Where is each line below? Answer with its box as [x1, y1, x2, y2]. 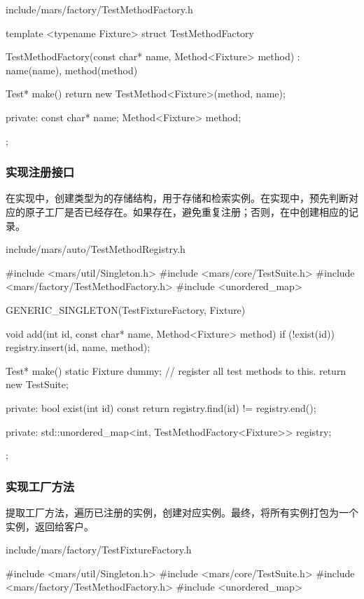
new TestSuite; [6, 377, 69, 392]
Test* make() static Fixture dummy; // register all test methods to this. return [6, 363, 346, 378]
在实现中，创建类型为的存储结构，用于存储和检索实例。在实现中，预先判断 [6, 191, 349, 205]
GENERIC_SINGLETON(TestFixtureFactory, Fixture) [6, 302, 246, 317]
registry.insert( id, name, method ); [6, 340, 150, 354]
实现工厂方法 [6, 477, 75, 495]
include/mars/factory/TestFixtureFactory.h [6, 542, 192, 557]
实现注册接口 [6, 163, 75, 181]
